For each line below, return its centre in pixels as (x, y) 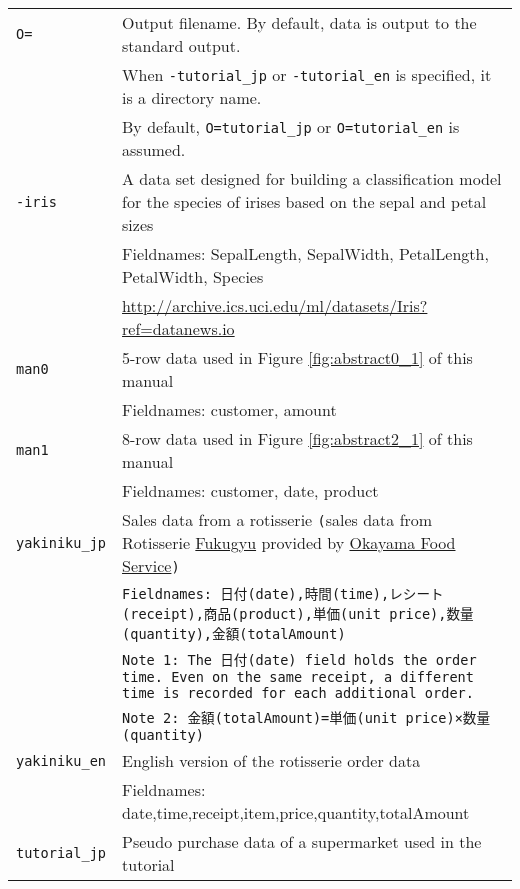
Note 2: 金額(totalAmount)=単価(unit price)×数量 (306, 718)
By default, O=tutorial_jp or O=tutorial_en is (291, 126)
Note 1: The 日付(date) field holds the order (299, 660)
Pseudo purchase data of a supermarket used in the (302, 841)
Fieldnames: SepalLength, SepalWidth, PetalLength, (305, 253)
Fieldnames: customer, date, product (250, 490)
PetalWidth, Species (193, 276)
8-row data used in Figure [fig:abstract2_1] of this (297, 438)
